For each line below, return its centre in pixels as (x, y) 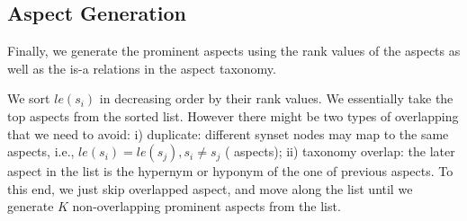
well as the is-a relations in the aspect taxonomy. (142, 68)
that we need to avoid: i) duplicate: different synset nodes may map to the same (228, 133)
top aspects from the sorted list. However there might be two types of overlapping (233, 115)
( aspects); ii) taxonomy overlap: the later (340, 151)
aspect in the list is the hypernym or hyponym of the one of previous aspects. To (230, 171)
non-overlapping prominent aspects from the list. (207, 206)
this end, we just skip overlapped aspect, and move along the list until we (210, 188)
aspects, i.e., (41, 151)
